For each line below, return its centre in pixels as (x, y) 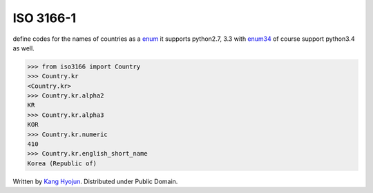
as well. (23, 48)
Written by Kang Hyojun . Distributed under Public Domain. (95, 181)
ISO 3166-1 (45, 18)
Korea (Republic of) (62, 163)
